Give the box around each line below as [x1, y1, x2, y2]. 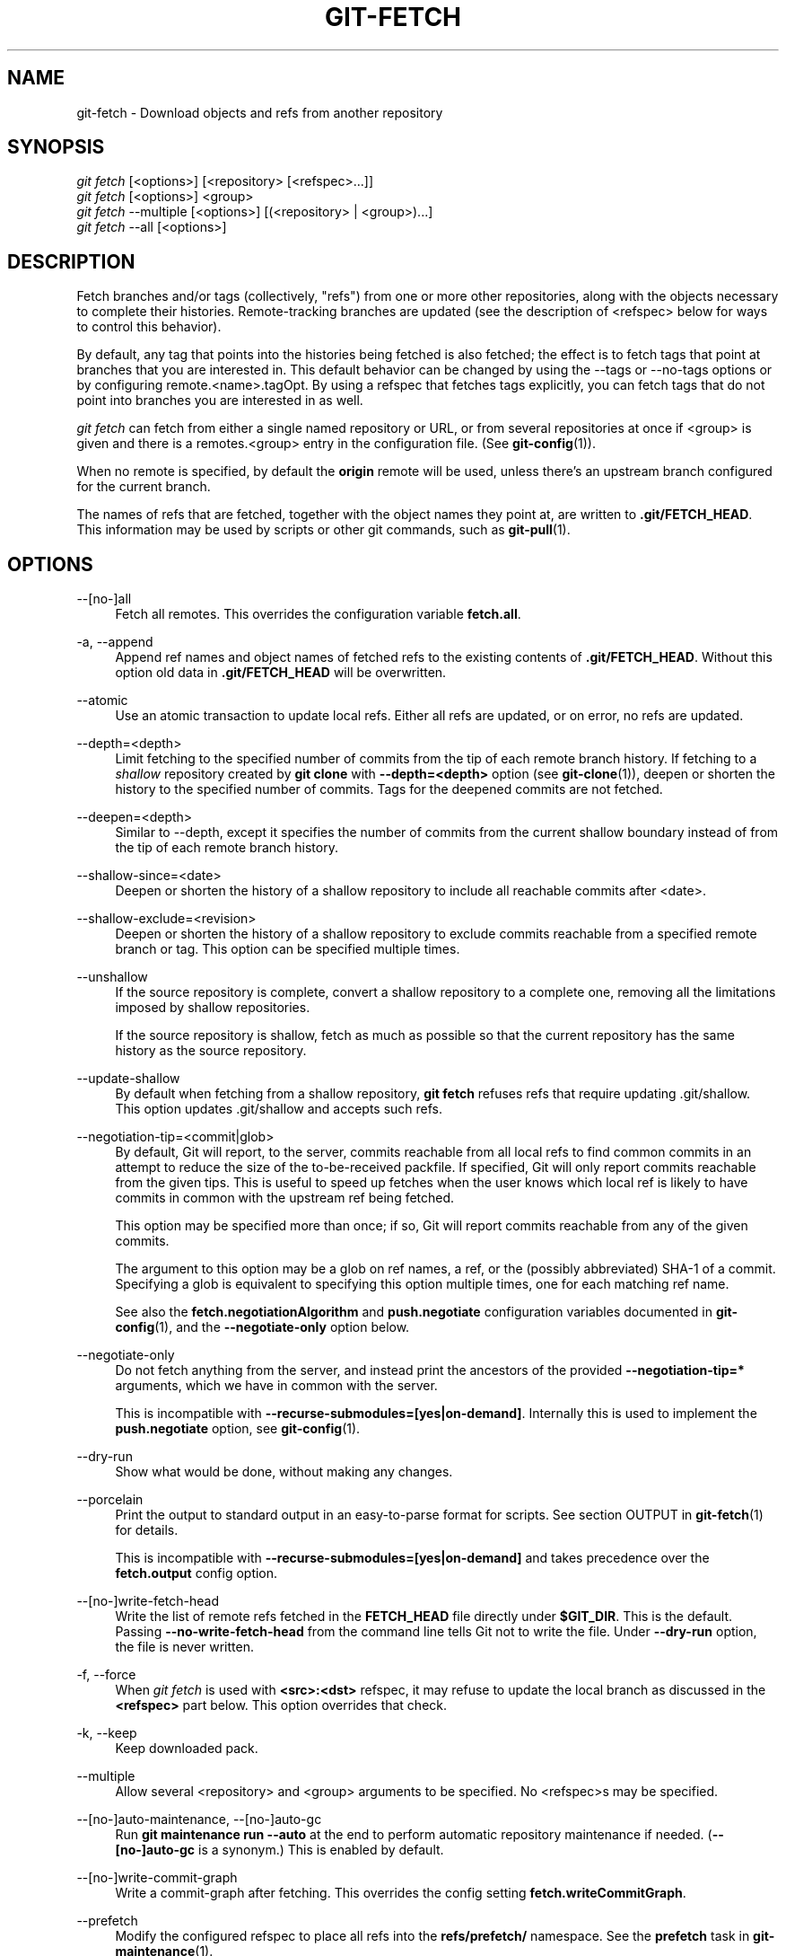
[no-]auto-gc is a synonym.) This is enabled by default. [115, 1842, 444, 1858]
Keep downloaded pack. [115, 1740, 258, 1757]
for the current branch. [76, 479, 211, 495]
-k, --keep [76, 1725, 137, 1741]
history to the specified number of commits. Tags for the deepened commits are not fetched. [115, 781, 663, 797]
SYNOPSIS [7, 136, 105, 159]
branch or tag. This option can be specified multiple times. [115, 941, 460, 957]
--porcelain [76, 1492, 144, 1508]
